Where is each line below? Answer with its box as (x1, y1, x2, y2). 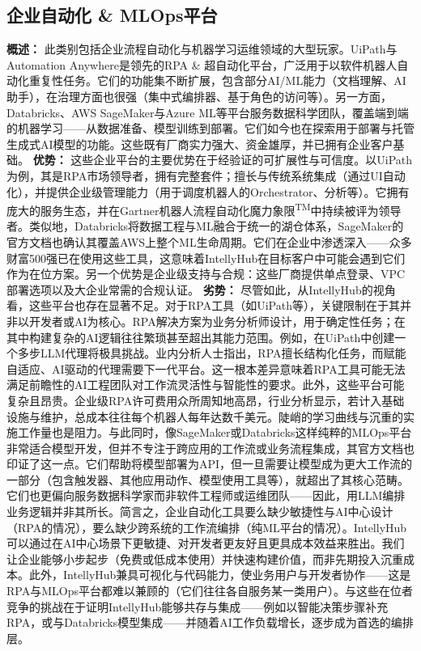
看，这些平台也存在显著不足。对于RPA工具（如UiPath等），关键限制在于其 (6, 297, 400, 314)
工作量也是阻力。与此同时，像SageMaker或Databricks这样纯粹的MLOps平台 (17, 424, 412, 441)
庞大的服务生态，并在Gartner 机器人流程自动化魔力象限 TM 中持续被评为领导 (6, 200, 402, 218)
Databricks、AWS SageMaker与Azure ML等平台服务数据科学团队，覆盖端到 (6, 104, 398, 120)
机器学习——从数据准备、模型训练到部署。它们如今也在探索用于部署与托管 (17, 120, 415, 137)
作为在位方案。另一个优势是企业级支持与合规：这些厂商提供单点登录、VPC (6, 265, 406, 282)
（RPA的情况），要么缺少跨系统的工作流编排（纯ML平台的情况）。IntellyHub (6, 518, 407, 535)
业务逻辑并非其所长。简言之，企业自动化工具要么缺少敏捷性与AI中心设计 (6, 503, 393, 520)
